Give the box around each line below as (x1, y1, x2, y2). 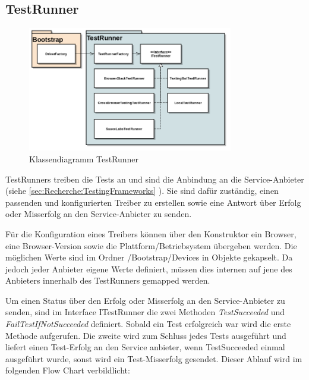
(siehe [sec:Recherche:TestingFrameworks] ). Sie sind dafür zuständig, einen (5, 184, 279, 197)
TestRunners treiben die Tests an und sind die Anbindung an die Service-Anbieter (5, 172, 304, 185)
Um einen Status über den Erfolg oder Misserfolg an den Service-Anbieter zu (5, 294, 285, 306)
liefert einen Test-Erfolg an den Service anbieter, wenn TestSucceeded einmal (5, 341, 285, 353)
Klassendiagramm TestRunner (29, 152, 139, 165)
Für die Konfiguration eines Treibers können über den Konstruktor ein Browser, (5, 227, 297, 240)
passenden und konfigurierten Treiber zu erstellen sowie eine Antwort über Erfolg (5, 196, 301, 208)
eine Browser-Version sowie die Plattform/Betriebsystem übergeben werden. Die (5, 239, 297, 252)
